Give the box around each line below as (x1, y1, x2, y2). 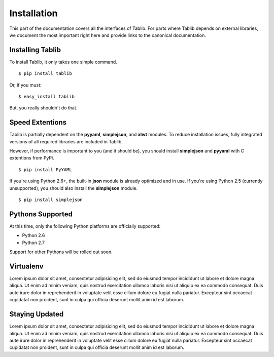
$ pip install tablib (18, 71, 72, 76)
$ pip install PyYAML (18, 167, 72, 172)
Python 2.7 (22, 240, 45, 246)
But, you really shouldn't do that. (9, 105, 78, 111)
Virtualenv (9, 262, 44, 270)
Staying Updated (9, 310, 64, 319)
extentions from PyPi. (9, 155, 54, 161)
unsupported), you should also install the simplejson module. (9, 185, 138, 191)
